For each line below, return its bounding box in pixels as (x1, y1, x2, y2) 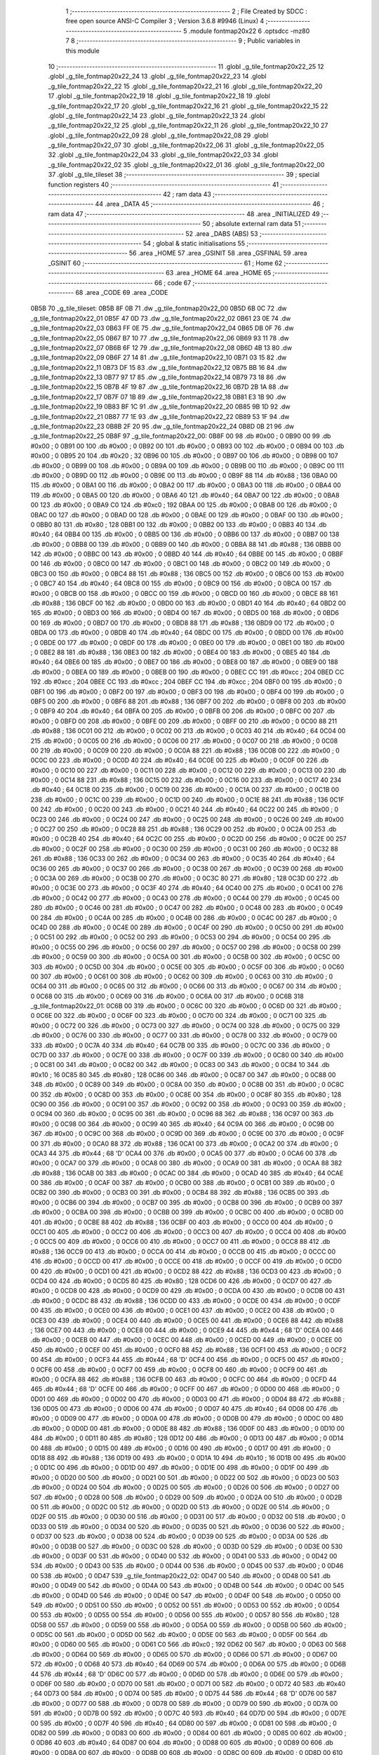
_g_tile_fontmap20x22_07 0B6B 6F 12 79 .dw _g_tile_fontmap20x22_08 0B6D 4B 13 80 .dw (30, 343, 293, 352)
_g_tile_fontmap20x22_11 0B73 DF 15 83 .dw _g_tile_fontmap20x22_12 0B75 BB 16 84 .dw (30, 363, 287, 371)
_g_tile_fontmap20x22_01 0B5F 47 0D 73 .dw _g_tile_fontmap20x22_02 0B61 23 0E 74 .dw (30, 314, 291, 322)
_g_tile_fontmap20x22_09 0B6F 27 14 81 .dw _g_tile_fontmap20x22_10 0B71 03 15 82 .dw (30, 353, 287, 362)
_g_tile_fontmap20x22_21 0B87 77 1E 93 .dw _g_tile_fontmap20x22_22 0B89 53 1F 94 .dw (30, 412, 290, 420)
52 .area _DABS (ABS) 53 (185, 229, 258, 238)
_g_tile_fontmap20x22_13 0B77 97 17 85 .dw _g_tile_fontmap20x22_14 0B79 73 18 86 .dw (30, 373, 286, 382)
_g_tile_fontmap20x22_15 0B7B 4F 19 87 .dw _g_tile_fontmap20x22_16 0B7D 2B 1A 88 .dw (30, 383, 289, 391)
